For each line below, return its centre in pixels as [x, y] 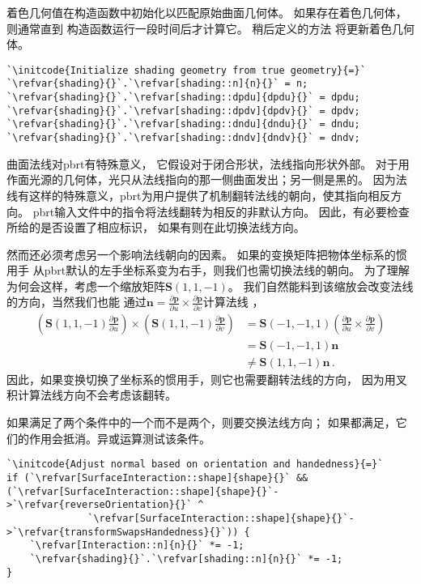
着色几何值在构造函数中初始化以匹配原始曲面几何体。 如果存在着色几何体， [207, 12]
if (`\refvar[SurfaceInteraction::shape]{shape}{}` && [157, 477]
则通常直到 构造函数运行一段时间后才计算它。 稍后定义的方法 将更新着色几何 [210, 28]
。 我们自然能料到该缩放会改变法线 [321, 286]
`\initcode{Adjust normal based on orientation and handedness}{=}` [195, 465]
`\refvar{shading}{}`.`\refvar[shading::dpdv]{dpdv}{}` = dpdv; [183, 111]
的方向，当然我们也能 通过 [77, 302]
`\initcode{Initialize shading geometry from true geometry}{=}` [186, 70]
